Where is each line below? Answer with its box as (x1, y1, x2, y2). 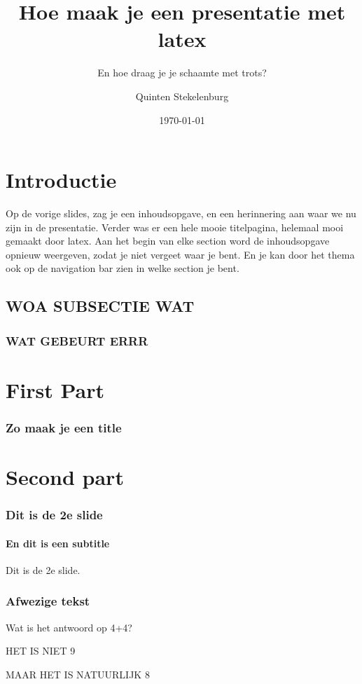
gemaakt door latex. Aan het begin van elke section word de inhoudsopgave (6, 233, 330, 248)
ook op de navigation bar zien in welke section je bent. (6, 261, 239, 275)
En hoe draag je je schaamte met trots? (97, 65, 267, 80)
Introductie (6, 165, 117, 194)
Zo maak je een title (6, 418, 122, 436)
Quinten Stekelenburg (135, 88, 229, 103)
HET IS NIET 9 (6, 643, 76, 658)
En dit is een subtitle (6, 535, 110, 550)
